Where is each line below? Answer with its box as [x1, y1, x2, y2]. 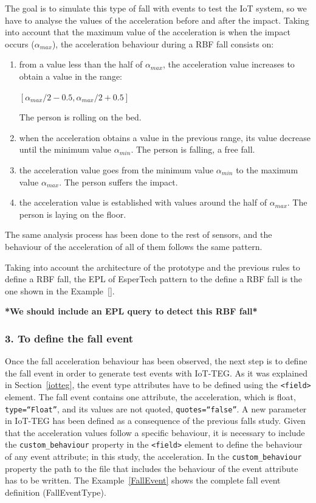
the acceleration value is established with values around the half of [19, 196, 267, 209]
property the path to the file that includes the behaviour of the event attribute [5, 462, 298, 474]
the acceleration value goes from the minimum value [19, 163, 214, 176]
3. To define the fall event [5, 330, 134, 345]
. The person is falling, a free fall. [131, 143, 255, 156]
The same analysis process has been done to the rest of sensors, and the [5, 228, 272, 241]
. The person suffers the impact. [59, 175, 178, 188]
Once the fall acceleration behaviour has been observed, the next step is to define [5, 355, 307, 367]
